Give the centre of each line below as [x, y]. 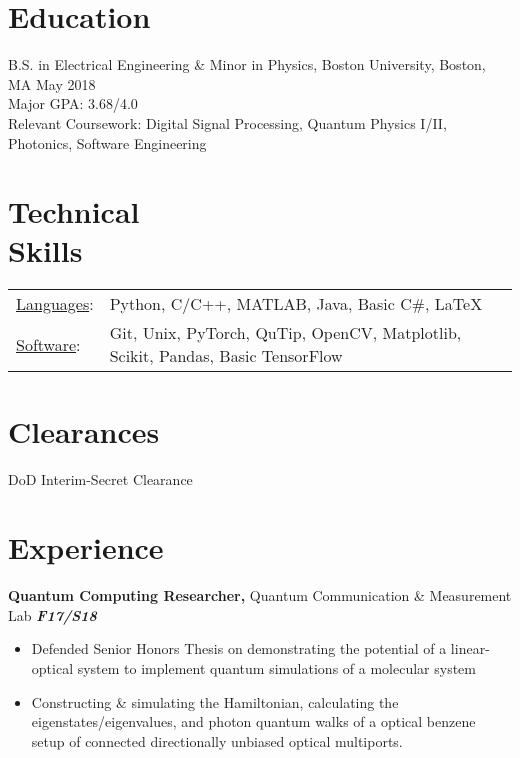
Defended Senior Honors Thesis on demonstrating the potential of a [239, 648]
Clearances [84, 430]
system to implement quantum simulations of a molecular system [276, 668]
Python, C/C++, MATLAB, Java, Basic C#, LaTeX [296, 304]
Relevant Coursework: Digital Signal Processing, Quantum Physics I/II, [227, 122]
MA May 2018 [52, 83]
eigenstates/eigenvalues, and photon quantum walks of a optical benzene [253, 721]
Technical [74, 211]
